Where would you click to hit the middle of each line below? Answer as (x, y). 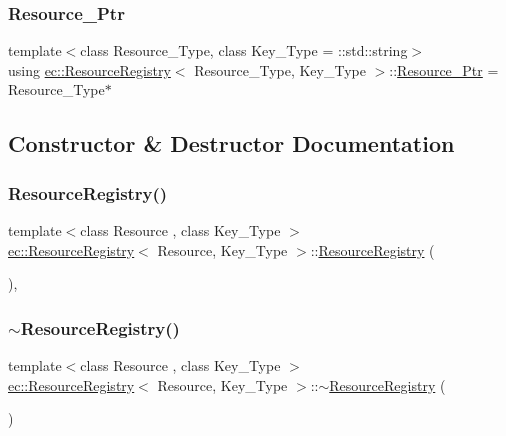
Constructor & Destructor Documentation (231, 143)
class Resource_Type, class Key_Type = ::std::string (244, 50)
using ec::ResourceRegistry (89, 69)
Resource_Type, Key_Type (280, 69)
